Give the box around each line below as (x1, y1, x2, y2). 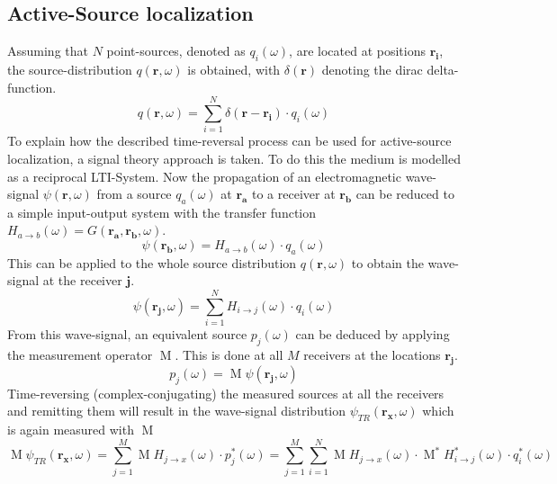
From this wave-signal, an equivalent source (7, 325, 247, 344)
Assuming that (7, 41, 88, 60)
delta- (427, 60, 459, 78)
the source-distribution (7, 60, 132, 78)
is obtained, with (187, 60, 281, 78)
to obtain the (351, 253, 424, 272)
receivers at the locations (303, 345, 441, 363)
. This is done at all (175, 345, 283, 363)
